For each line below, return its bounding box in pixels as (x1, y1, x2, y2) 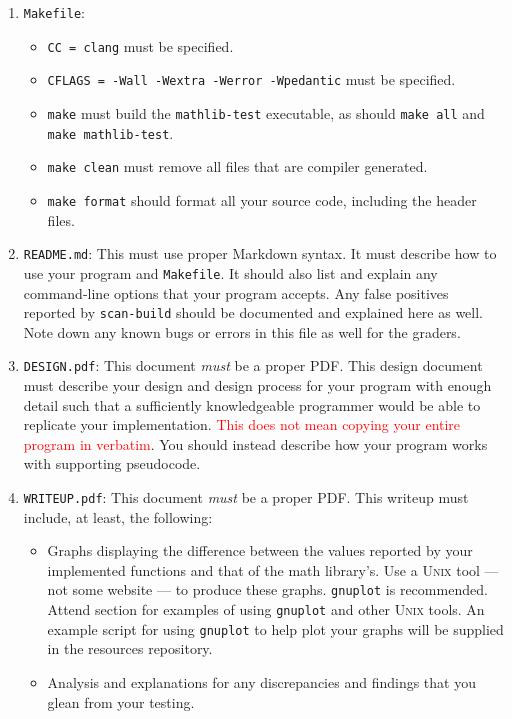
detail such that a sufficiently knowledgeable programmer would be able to (23, 394, 481, 415)
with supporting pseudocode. (23, 453, 201, 474)
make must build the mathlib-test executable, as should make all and (47, 102, 485, 123)
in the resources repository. (47, 638, 213, 659)
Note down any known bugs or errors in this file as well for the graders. (23, 321, 461, 342)
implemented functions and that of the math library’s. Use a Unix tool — (47, 559, 499, 580)
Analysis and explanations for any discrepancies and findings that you (47, 671, 476, 692)
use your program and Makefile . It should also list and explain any (23, 262, 438, 283)
